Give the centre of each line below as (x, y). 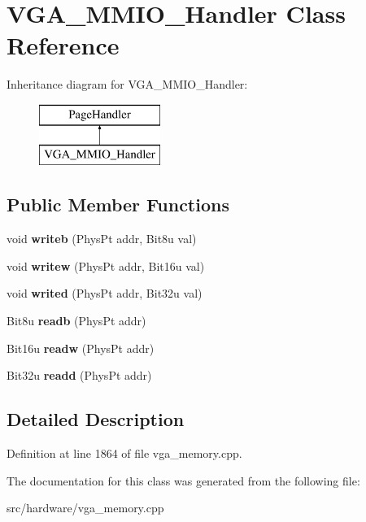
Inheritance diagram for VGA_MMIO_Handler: (127, 84)
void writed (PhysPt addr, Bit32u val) (105, 293)
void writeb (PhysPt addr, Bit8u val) (102, 239)
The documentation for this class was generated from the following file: (183, 480)
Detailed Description (96, 419)
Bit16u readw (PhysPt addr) (81, 348)
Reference (63, 45)
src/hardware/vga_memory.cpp (85, 508)
